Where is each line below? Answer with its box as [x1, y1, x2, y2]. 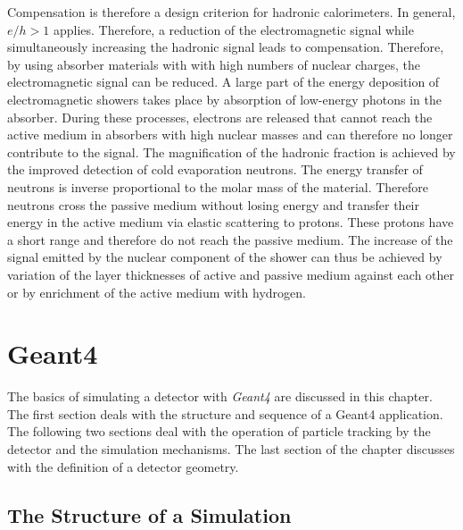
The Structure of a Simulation [7, 501, 292, 528]
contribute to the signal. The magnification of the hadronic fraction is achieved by [7, 142, 456, 161]
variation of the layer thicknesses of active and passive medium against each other [7, 265, 455, 283]
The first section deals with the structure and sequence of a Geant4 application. [7, 404, 443, 423]
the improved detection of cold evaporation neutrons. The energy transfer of [7, 160, 423, 179]
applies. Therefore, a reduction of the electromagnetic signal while [53, 20, 414, 38]
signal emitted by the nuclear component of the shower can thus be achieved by [7, 248, 442, 266]
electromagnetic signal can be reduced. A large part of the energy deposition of [7, 72, 440, 91]
